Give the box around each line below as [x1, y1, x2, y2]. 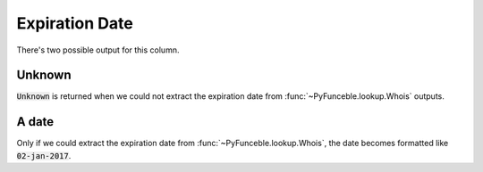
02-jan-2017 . [16, 150, 72, 160]
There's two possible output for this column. [16, 45, 180, 55]
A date [16, 114, 55, 129]
